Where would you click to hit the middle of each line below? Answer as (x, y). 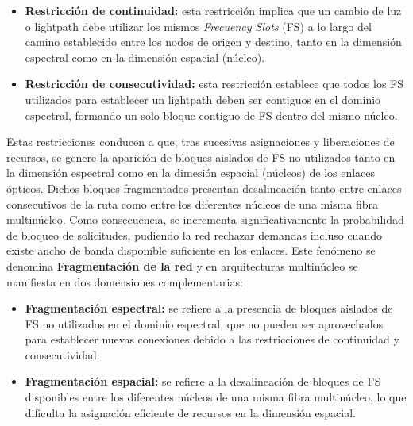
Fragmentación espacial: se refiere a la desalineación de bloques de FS (203, 381)
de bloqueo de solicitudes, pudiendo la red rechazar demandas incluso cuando (194, 234)
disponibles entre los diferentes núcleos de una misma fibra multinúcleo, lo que (216, 397)
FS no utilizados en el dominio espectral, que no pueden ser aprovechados (204, 323)
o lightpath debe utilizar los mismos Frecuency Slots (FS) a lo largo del (198, 26)
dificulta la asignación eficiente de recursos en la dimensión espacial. (190, 412)
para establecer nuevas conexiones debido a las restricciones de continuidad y (212, 339)
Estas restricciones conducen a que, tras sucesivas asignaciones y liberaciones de (201, 142)
